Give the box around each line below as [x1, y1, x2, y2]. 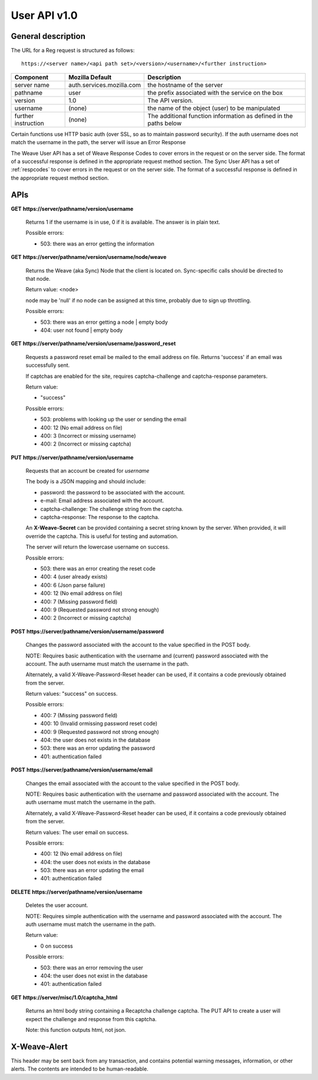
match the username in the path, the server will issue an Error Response [11, 139, 186, 146]
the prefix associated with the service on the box [147, 88, 283, 97]
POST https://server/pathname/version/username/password [11, 627, 164, 635]
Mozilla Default [68, 73, 112, 81]
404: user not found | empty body [40, 327, 123, 334]
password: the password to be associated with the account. [40, 489, 185, 496]
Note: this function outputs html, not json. [25, 1026, 127, 1033]
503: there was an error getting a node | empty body [40, 318, 168, 325]
